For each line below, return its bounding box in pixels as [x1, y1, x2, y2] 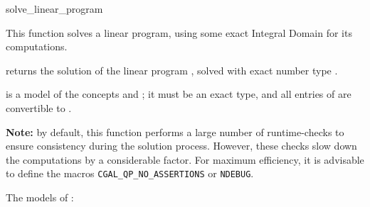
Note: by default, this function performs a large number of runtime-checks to [6, 124, 344, 139]
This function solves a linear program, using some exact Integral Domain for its [6, 25, 352, 40]
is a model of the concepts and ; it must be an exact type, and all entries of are [6, 86, 351, 101]
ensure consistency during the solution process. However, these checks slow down [6, 138, 357, 153]
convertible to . [6, 100, 72, 115]
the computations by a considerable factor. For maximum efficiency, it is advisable [6, 152, 364, 167]
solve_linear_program [6, 1, 103, 16]
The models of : [6, 190, 74, 204]
